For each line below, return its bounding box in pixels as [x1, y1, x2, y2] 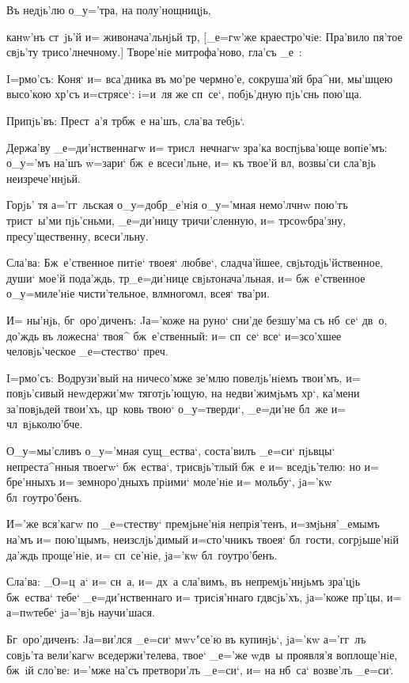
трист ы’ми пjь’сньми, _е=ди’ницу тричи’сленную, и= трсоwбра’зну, [6, 211, 347, 228]
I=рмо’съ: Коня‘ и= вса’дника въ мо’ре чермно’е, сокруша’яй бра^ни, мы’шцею [6, 70, 393, 86]
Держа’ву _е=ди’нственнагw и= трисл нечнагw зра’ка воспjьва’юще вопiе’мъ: [6, 138, 388, 155]
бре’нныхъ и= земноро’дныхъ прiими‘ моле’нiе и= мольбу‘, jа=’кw [6, 473, 332, 490]
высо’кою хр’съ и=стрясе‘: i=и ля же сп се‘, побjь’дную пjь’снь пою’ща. [6, 85, 362, 102]
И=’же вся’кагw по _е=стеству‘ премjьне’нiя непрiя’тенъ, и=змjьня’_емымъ [6, 515, 380, 532]
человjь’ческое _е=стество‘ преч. [6, 343, 169, 359]
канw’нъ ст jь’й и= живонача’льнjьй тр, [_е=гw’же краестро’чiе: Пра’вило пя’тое [6, 28, 403, 44]
